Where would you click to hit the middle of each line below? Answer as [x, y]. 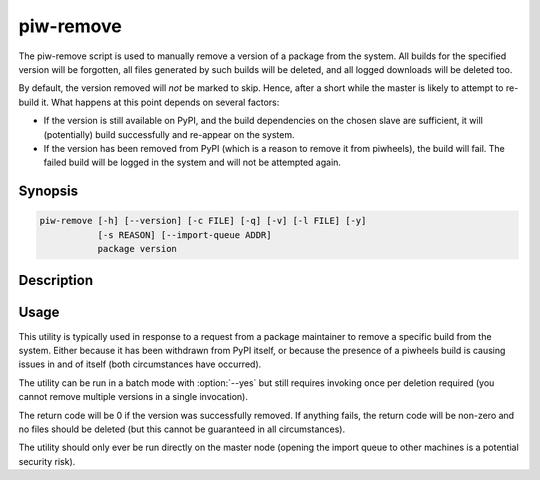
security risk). [47, 461]
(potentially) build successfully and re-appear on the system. [169, 134]
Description [56, 280]
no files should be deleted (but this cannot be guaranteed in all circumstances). [181, 429]
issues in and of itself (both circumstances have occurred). [140, 364]
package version [137, 249]
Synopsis [48, 191]
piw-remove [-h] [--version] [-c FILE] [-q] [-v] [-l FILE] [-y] [203, 221]
